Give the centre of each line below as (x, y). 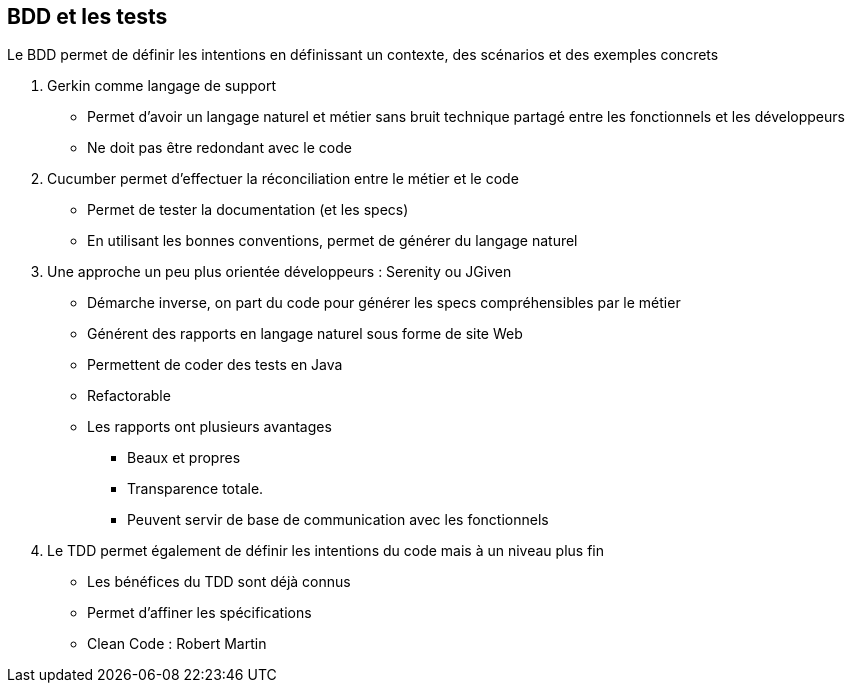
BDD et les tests (87, 16)
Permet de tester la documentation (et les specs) (248, 210)
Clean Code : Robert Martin (177, 644)
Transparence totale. (195, 489)
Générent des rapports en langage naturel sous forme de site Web (305, 334)
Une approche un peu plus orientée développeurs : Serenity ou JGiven (279, 272)
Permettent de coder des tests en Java (215, 365)
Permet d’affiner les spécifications (199, 613)
